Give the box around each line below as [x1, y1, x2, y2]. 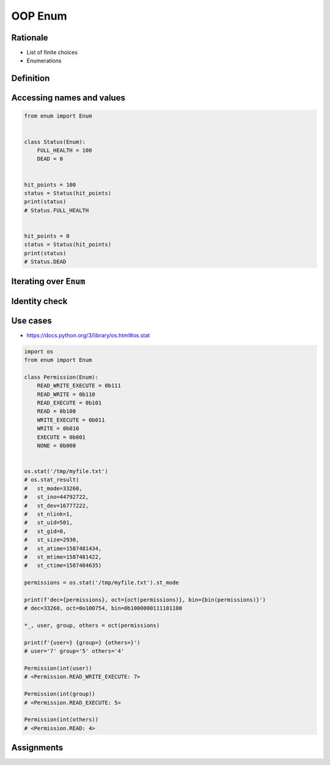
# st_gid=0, [24, 528, 67, 535]
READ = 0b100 [37, 408, 76, 415]
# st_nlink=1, [24, 511, 73, 518]
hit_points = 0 [24, 233, 70, 239]
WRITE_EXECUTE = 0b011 [37, 416, 105, 424]
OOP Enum [11, 9, 67, 23]
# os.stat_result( [24, 476, 79, 483]
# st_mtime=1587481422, [24, 554, 102, 560]
